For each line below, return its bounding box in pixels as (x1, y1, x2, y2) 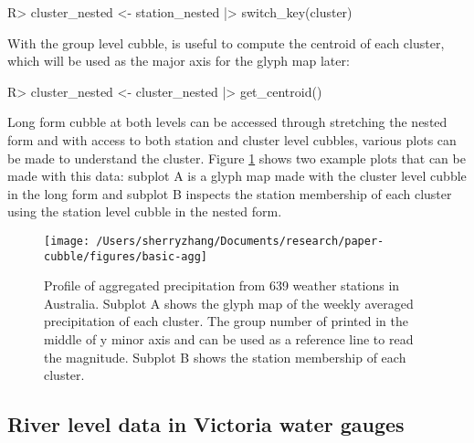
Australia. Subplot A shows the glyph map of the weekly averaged (44, 293, 414, 312)
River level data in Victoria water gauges (7, 410, 405, 438)
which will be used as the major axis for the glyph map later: (7, 51, 350, 70)
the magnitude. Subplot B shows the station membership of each (44, 347, 406, 366)
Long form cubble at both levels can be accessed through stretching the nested (7, 112, 448, 132)
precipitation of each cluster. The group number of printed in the (44, 311, 408, 331)
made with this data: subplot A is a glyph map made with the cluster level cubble (7, 166, 467, 185)
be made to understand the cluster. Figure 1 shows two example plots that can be (7, 148, 466, 167)
